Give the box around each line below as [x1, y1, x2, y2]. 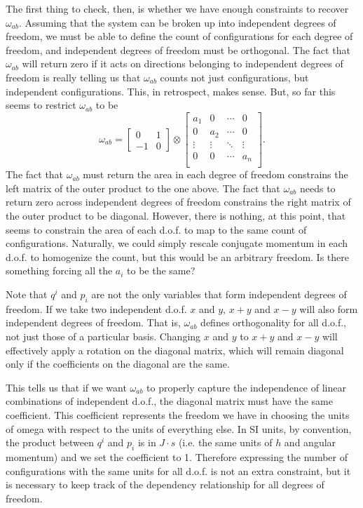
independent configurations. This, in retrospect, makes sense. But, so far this [6, 83, 336, 98]
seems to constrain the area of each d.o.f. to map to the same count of [6, 222, 307, 236]
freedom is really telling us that [6, 69, 141, 84]
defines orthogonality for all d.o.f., [200, 315, 346, 330]
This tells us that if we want [6, 380, 127, 394]
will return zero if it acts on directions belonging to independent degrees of [22, 56, 343, 71]
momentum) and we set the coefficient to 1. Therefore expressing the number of [6, 449, 348, 464]
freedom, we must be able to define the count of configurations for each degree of [6, 29, 353, 44]
